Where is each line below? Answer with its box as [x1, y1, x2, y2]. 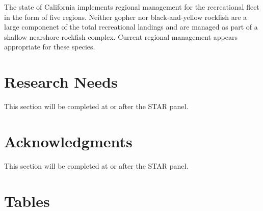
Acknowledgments [4, 130, 133, 151]
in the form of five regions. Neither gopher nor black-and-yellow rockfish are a [4, 11, 247, 22]
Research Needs [4, 71, 118, 92]
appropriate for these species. [4, 41, 95, 52]
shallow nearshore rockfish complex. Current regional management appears [4, 31, 238, 42]
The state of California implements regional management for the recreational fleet [4, 2, 259, 12]
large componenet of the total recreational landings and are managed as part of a [4, 21, 258, 32]
